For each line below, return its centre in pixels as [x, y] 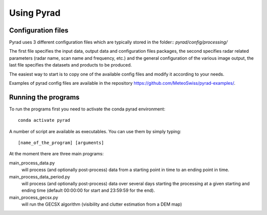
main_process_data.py [32, 163]
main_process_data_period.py [40, 177]
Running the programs [44, 97]
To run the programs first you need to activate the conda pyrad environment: [87, 109]
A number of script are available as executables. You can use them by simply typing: [95, 131]
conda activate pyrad [44, 120]
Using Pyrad [35, 13]
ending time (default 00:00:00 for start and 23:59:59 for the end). [88, 190]
